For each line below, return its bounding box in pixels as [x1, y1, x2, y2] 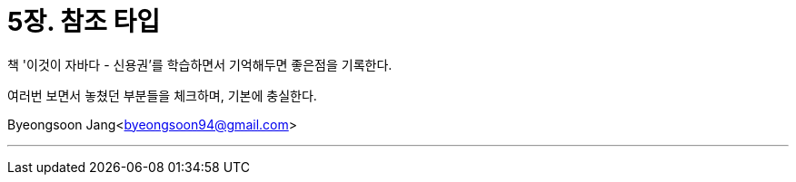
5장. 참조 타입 [7, 6, 160, 37]
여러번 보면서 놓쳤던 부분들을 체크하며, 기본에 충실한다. [7, 87, 317, 103]
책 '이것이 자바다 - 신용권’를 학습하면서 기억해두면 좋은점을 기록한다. [7, 56, 393, 72]
